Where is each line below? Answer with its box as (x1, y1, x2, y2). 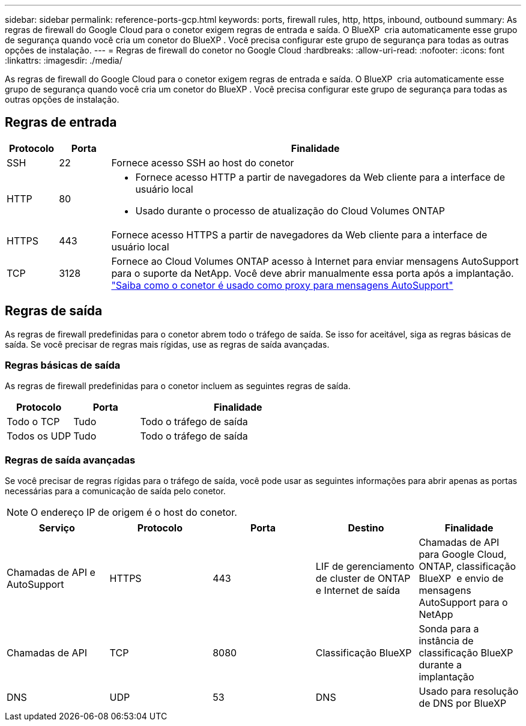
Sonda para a (419, 623, 479, 635)
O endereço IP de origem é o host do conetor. (31, 506, 237, 519)
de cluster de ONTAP (315, 572, 411, 585)
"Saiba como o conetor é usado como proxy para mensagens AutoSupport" (111, 279, 453, 291)
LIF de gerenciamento (315, 560, 414, 573)
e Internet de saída (315, 584, 401, 597)
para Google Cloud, (419, 548, 507, 561)
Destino (348, 522, 384, 534)
